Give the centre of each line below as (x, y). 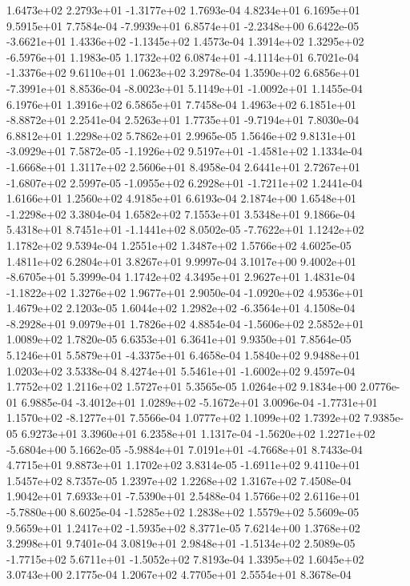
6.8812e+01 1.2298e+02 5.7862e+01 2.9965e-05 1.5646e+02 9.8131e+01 (182, 135)
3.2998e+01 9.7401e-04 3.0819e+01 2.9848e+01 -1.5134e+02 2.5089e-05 (181, 543)
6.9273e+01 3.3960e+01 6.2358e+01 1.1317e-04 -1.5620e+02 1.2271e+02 (198, 433)
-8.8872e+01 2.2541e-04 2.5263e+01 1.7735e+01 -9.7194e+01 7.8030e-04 (183, 120)
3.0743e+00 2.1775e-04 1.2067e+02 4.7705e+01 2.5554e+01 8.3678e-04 (179, 574)
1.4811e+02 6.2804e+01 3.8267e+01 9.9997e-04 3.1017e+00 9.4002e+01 (182, 261)
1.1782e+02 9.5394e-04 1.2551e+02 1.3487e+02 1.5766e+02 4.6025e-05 (179, 245)
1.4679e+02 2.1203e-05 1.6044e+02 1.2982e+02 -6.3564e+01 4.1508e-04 (181, 308)
